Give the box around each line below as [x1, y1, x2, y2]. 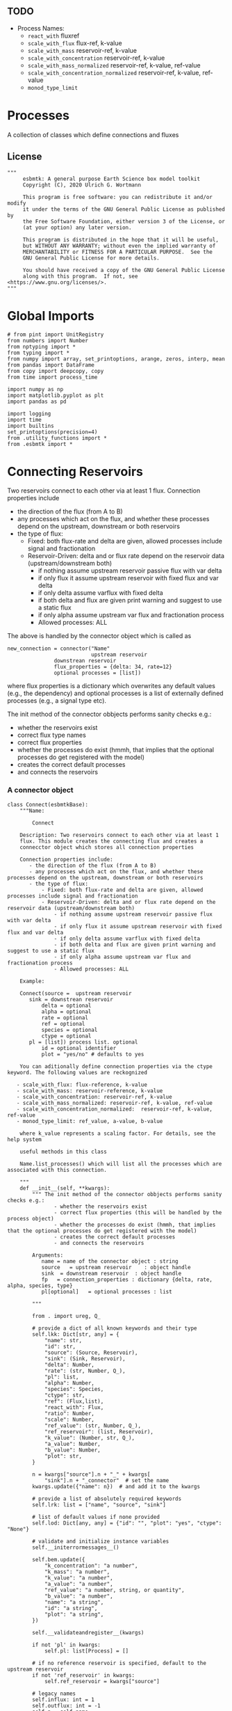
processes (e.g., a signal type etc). [7, 697, 106, 705]
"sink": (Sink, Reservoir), [44, 1355, 126, 1362]
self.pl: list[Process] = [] [44, 1647, 129, 1655]
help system [7, 1136, 42, 1143]
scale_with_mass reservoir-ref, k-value [27, 46, 138, 54]
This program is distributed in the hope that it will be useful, [22, 236, 219, 243]
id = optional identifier [41, 1044, 117, 1051]
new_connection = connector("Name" [7, 645, 110, 653]
